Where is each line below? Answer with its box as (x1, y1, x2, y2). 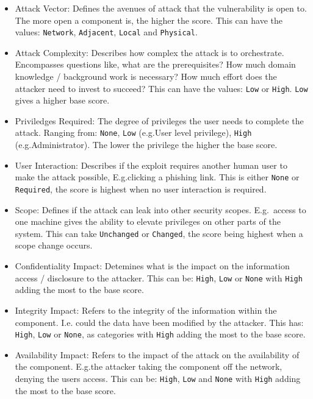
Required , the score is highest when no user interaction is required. (15, 182, 267, 195)
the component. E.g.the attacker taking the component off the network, (15, 360, 282, 373)
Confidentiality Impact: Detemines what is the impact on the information (15, 260, 290, 272)
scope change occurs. (15, 239, 93, 252)
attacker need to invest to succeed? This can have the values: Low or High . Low (15, 82, 308, 94)
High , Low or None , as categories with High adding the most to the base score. (15, 328, 306, 341)
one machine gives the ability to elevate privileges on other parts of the (15, 215, 281, 228)
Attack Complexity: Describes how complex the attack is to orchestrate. (15, 46, 284, 58)
